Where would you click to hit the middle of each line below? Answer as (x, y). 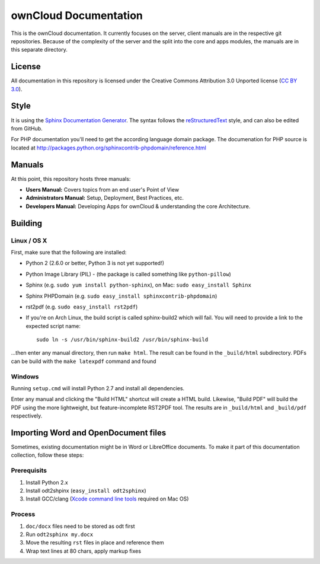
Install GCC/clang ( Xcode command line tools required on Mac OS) (107, 499)
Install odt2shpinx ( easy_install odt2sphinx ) (86, 490)
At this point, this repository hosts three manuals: (71, 179)
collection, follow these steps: (47, 455)
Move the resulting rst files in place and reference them (95, 543)
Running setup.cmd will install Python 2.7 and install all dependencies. (98, 388)
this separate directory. (39, 50)
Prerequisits (29, 470)
